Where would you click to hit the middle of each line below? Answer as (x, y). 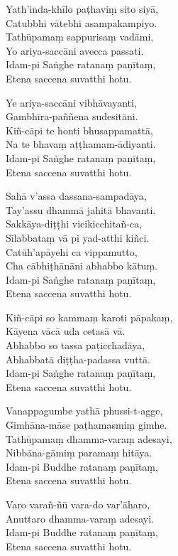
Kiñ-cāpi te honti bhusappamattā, (79, 130)
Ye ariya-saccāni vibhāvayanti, (71, 102)
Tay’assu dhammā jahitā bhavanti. (81, 209)
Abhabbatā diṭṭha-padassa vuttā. (78, 359)
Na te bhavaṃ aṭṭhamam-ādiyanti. (81, 144)
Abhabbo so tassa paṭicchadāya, (76, 345)
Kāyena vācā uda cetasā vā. (66, 331)
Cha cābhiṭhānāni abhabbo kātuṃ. (82, 266)
